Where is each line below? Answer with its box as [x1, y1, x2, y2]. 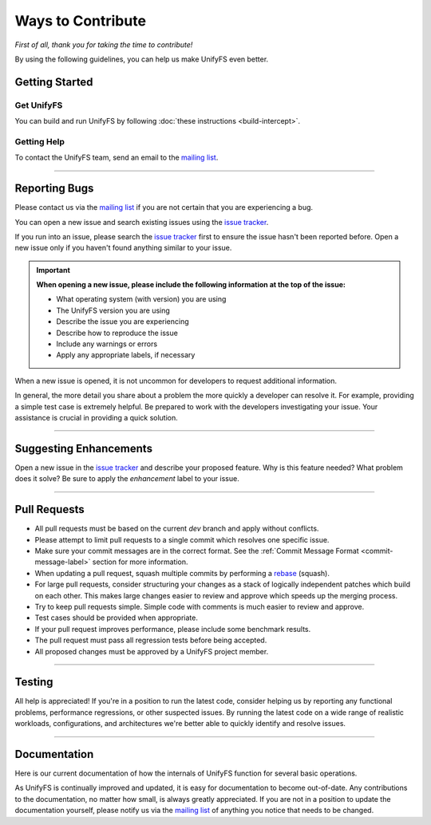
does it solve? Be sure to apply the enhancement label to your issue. [14, 474, 239, 484]
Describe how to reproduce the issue [56, 328, 179, 337]
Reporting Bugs [14, 182, 94, 195]
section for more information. [92, 557, 188, 566]
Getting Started [14, 75, 93, 89]
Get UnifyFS [14, 100, 63, 111]
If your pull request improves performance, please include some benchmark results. [34, 624, 311, 634]
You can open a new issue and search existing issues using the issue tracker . [14, 217, 269, 227]
